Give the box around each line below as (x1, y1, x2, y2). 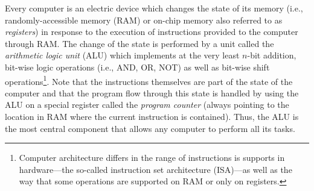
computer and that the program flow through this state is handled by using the (5, 86, 299, 99)
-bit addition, (247, 49, 296, 61)
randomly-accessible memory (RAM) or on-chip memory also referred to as (5, 13, 283, 26)
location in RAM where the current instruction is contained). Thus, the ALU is (5, 110, 299, 122)
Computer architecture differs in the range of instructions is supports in (19, 151, 285, 164)
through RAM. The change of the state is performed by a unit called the (5, 37, 274, 49)
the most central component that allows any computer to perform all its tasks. (5, 122, 295, 134)
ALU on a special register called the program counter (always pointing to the (5, 98, 289, 111)
